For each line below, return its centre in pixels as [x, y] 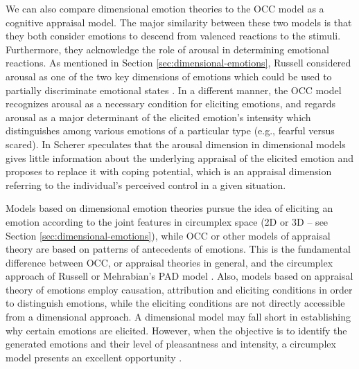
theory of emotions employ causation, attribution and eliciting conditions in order [179, 289]
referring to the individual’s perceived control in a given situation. [146, 184]
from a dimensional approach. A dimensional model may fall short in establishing [178, 317]
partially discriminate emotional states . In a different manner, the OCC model [174, 90]
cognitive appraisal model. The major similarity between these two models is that [179, 22]
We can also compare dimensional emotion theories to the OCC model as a [165, 8]
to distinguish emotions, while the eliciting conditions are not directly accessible [175, 303]
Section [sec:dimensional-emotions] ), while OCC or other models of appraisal [168, 235]
